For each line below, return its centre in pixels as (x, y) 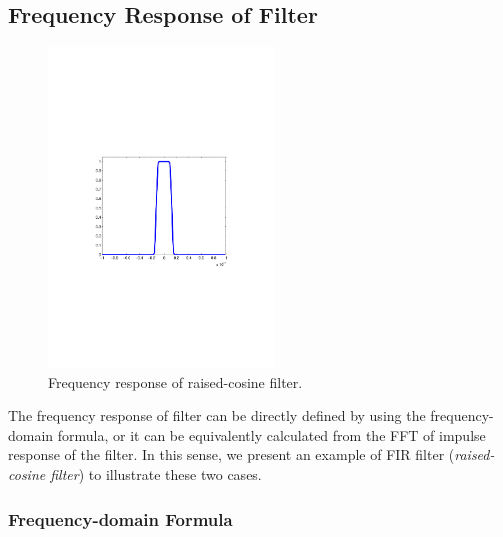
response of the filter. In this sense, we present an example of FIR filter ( (231, 454)
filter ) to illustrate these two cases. (156, 474)
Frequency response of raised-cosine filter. (175, 381)
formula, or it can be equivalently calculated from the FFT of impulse (271, 434)
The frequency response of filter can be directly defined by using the (217, 415)
